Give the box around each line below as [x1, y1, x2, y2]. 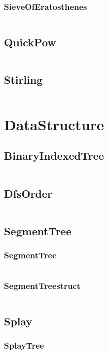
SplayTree [4, 339, 44, 352]
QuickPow [4, 34, 56, 49]
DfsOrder [4, 185, 52, 201]
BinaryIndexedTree [4, 148, 104, 163]
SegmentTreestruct [4, 280, 81, 292]
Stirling [4, 71, 43, 87]
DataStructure [4, 114, 104, 134]
